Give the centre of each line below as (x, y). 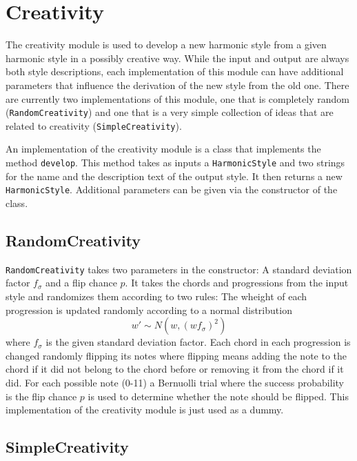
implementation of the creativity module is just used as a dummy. (145, 410)
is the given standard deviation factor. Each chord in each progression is (198, 342)
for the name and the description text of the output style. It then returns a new (174, 176)
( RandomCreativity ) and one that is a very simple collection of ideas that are (170, 112)
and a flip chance (81, 283)
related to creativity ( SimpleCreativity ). (94, 125)
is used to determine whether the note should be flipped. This (218, 396)
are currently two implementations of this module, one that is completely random (177, 98)
